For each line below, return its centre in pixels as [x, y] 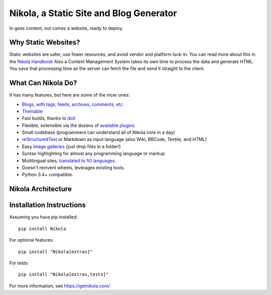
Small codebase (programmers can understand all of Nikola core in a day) [98, 132]
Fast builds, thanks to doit [49, 118]
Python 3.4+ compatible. [48, 175]
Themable [32, 111]
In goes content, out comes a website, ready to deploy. [66, 28]
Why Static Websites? [45, 43]
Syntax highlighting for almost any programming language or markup [93, 154]
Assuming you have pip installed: [44, 217]
